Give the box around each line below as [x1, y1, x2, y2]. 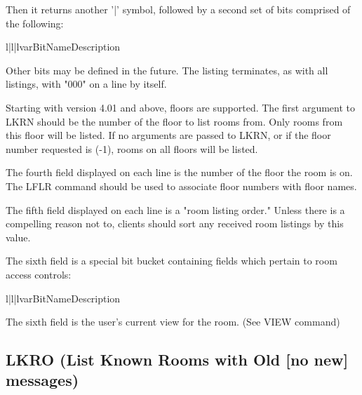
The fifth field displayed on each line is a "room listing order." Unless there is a [6, 202, 345, 217]
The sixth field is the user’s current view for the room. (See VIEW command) [6, 314, 340, 329]
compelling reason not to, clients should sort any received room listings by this [6, 216, 344, 231]
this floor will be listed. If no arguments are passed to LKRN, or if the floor [6, 128, 331, 142]
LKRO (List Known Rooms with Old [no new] [6, 349, 349, 370]
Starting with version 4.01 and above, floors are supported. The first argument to [6, 100, 356, 114]
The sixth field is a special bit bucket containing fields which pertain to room [6, 253, 337, 268]
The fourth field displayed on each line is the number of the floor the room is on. [6, 165, 353, 180]
